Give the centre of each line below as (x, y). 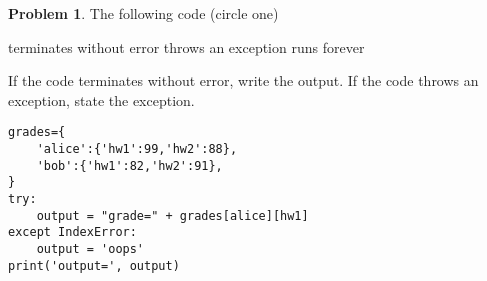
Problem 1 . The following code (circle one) (143, 13)
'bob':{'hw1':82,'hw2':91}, (129, 165)
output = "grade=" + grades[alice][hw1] (172, 215)
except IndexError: (72, 232)
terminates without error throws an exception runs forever (186, 46)
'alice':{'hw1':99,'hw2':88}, (137, 149)
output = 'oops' (90, 248)
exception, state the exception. (101, 99)
